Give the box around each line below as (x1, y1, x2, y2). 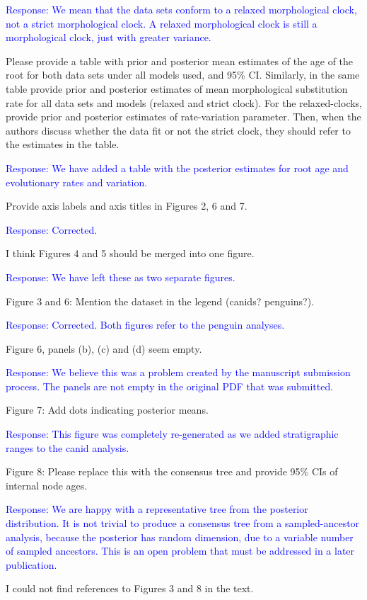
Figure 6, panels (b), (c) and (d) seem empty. (6, 341, 202, 356)
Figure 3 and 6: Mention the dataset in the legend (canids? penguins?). (6, 293, 315, 308)
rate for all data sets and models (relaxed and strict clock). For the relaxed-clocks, (6, 95, 363, 110)
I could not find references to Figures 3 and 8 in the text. (6, 581, 254, 596)
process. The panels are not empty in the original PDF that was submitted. (6, 378, 334, 393)
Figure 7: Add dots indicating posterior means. (6, 402, 209, 417)
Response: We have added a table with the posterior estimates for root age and (6, 160, 349, 175)
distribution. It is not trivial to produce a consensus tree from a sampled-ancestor (6, 516, 360, 531)
